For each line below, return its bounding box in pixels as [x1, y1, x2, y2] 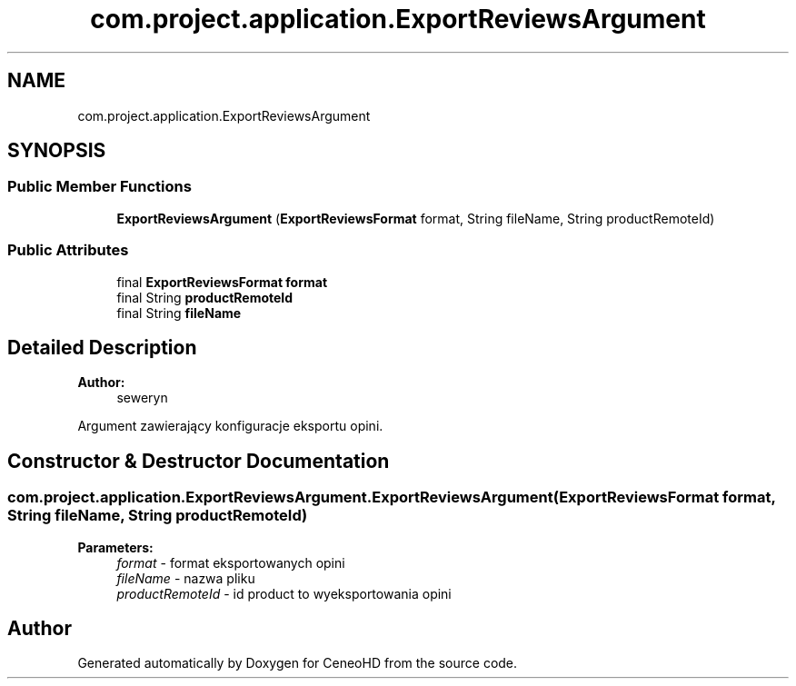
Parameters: [77, 539, 154, 555]
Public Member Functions [7, 177, 192, 196]
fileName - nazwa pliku [116, 570, 255, 586]
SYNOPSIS [7, 139, 106, 163]
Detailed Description [7, 335, 197, 359]
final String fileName [116, 304, 242, 321]
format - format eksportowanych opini [116, 554, 345, 571]
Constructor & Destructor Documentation [7, 449, 390, 472]
